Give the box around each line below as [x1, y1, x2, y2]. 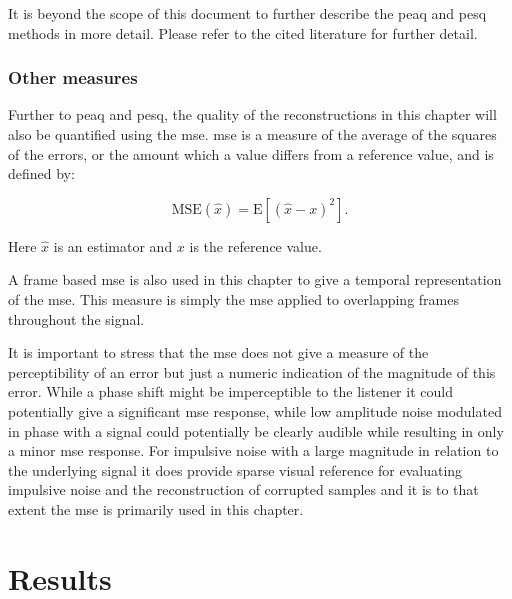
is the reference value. [189, 235, 322, 256]
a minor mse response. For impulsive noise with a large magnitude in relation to [8, 440, 499, 461]
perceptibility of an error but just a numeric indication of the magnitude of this [8, 361, 496, 382]
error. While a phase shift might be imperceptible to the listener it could [8, 381, 453, 402]
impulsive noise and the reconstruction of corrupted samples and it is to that [8, 479, 479, 500]
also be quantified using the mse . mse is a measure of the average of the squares [8, 124, 497, 144]
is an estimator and [53, 235, 173, 256]
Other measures [8, 65, 138, 90]
